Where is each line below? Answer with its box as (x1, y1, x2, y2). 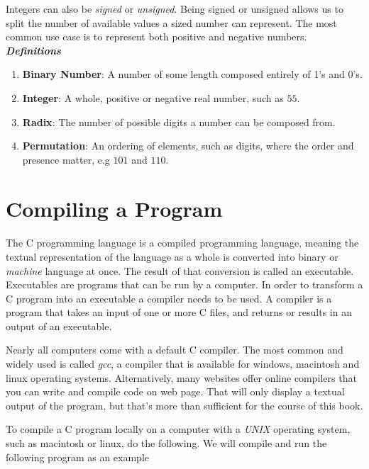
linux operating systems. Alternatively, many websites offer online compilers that (6, 370, 357, 385)
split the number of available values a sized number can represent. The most (6, 15, 337, 30)
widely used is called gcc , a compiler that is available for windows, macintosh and (6, 356, 360, 371)
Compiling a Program (6, 193, 223, 222)
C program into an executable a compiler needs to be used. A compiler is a (6, 290, 332, 305)
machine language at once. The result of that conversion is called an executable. (6, 263, 354, 278)
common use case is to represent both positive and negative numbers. (6, 29, 307, 44)
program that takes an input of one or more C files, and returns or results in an (6, 305, 352, 320)
